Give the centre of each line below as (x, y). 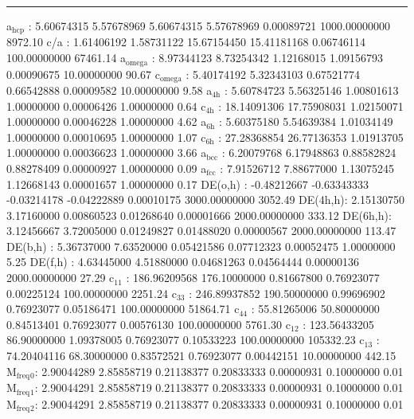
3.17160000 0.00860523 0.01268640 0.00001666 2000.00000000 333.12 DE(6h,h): (199, 215)
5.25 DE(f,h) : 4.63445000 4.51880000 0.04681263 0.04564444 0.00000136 (183, 262)
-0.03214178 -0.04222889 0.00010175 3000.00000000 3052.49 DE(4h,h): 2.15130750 (206, 200)
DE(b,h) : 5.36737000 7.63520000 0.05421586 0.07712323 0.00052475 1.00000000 (201, 246)
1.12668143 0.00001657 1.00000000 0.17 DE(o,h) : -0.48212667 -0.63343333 (187, 184)
